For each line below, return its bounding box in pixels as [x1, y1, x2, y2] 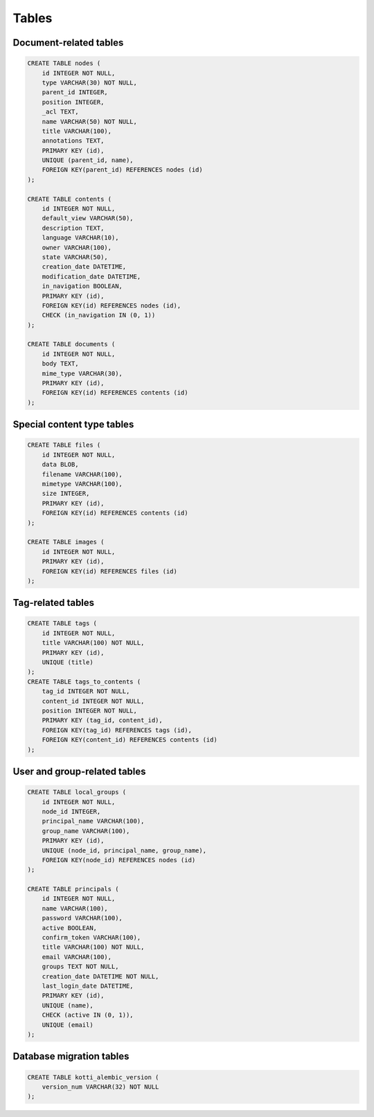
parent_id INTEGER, [42, 89, 109, 96]
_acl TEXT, [42, 108, 79, 116]
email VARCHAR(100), [42, 953, 112, 960]
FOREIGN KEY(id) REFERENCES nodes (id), [42, 301, 181, 310]
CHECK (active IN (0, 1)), [42, 1011, 134, 1019]
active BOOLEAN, [42, 924, 97, 931]
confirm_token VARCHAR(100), [42, 933, 141, 942]
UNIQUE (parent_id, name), [42, 157, 134, 164]
